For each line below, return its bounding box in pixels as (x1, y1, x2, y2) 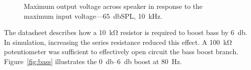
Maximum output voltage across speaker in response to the (24, 1, 203, 11)
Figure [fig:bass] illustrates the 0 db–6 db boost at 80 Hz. (4, 56, 182, 66)
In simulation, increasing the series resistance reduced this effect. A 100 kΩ (4, 36, 232, 47)
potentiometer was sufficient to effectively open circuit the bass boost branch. (4, 46, 239, 57)
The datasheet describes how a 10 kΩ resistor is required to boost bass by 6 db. (4, 27, 248, 37)
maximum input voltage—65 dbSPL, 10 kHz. (24, 10, 163, 21)
